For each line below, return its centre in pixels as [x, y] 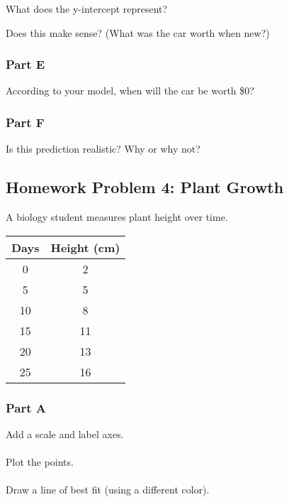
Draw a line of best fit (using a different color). [108, 490]
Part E [25, 64]
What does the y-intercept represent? [87, 9]
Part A [26, 407]
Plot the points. [40, 462]
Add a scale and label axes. [65, 433]
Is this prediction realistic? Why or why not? [103, 149]
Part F [25, 122]
